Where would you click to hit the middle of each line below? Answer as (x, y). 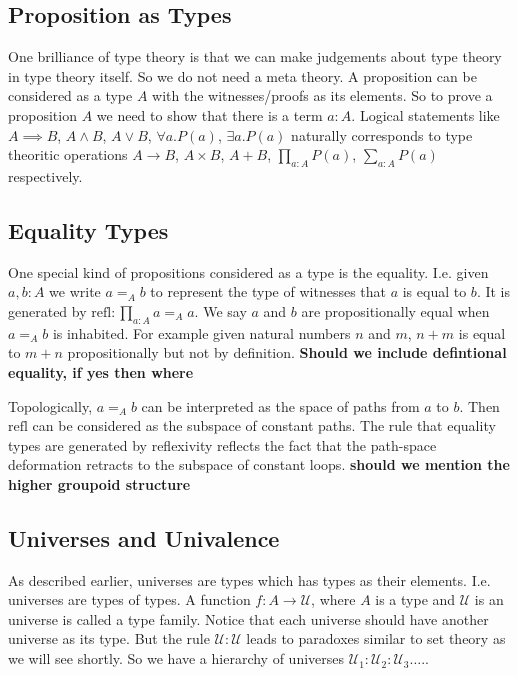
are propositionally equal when (395, 310)
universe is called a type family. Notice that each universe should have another (248, 618)
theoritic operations (68, 154)
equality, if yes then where (101, 371)
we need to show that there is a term (209, 114)
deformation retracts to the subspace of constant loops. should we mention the (259, 464)
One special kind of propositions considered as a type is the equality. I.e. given (248, 271)
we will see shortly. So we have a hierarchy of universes (176, 658)
